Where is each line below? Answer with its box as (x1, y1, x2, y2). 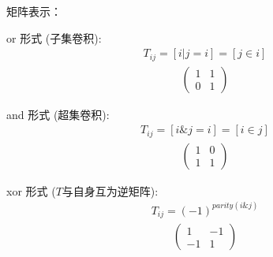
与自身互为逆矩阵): (62, 182, 159, 199)
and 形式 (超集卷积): (6, 106, 110, 122)
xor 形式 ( (6, 182, 56, 199)
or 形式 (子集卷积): (6, 29, 102, 46)
